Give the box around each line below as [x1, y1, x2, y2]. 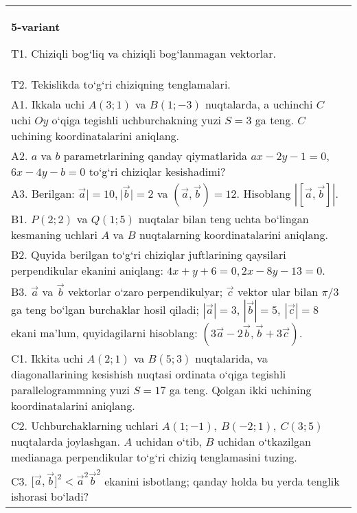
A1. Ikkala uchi [11, 96, 85, 112]
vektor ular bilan [238, 283, 319, 299]
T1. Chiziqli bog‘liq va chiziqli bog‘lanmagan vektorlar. [11, 45, 276, 61]
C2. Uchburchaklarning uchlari [11, 417, 159, 433]
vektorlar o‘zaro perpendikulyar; [68, 283, 223, 299]
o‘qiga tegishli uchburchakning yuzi [51, 112, 222, 128]
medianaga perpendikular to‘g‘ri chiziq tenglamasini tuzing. [11, 448, 297, 465]
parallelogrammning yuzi [11, 381, 130, 398]
